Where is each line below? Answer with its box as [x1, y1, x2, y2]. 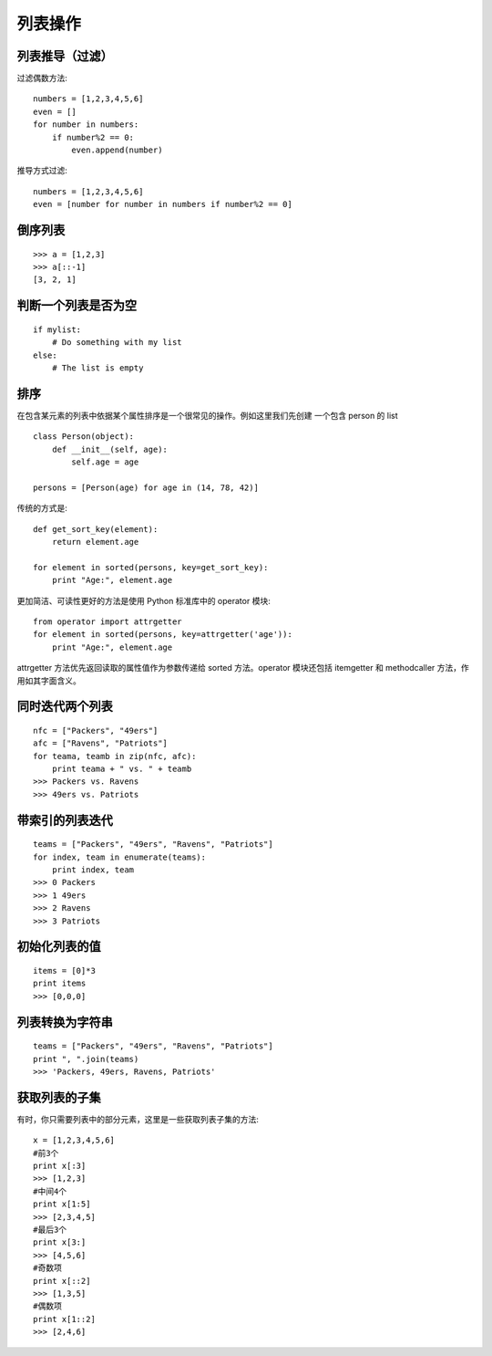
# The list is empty [51, 362, 144, 373]
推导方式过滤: [16, 165, 68, 176]
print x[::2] [33, 1276, 91, 1286]
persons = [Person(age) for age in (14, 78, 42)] [33, 482, 260, 493]
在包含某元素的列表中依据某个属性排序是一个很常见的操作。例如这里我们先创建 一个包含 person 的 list [16, 410, 398, 421]
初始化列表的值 [16, 939, 101, 954]
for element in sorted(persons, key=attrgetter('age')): [33, 630, 293, 640]
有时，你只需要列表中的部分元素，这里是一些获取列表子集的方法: [16, 1113, 260, 1124]
